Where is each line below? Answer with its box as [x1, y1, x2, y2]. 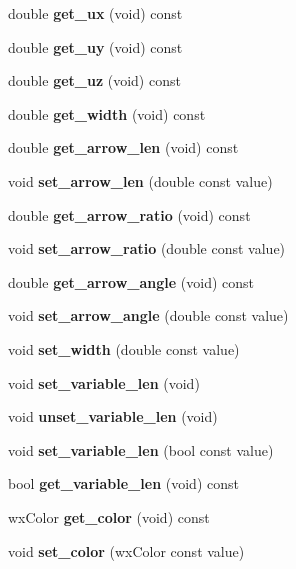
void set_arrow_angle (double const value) [8, 305, 289, 326]
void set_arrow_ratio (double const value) [8, 238, 286, 259]
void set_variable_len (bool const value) [8, 439, 274, 460]
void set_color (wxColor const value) [8, 540, 245, 561]
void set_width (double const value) [8, 338, 240, 359]
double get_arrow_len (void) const [8, 137, 239, 158]
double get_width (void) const [8, 103, 206, 124]
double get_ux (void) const [8, 3, 183, 23]
